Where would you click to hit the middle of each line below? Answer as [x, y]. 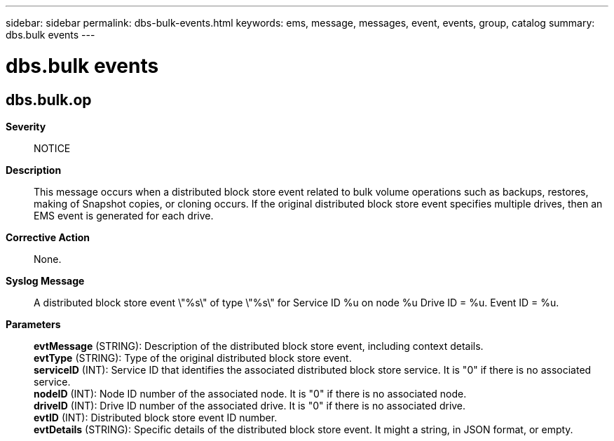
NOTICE [52, 148]
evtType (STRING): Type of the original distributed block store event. [193, 358]
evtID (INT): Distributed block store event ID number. [156, 417]
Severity [26, 126]
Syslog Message [45, 280]
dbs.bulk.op [49, 100]
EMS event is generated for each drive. [124, 215]
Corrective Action [48, 237]
